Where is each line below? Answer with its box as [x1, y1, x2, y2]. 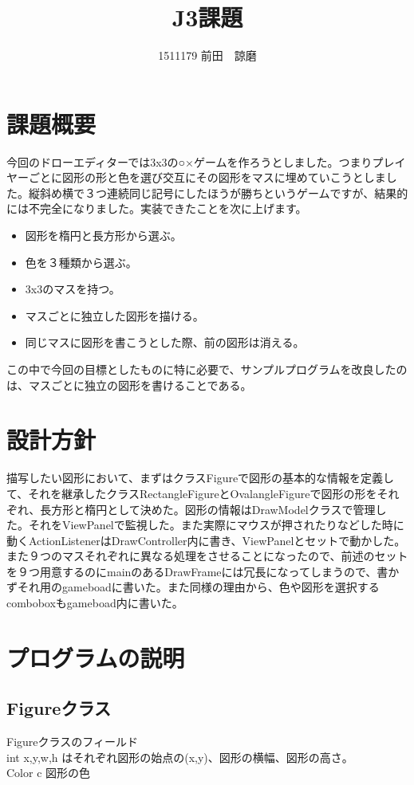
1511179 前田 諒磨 [158, 47, 257, 64]
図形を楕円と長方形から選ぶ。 [25, 227, 182, 244]
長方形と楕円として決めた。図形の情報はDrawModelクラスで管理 [40, 500, 376, 517]
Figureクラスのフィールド [6, 733, 138, 750]
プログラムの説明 [6, 641, 185, 673]
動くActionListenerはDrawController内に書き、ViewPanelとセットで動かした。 [6, 532, 406, 548]
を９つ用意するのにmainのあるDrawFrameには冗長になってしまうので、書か [6, 563, 400, 579]
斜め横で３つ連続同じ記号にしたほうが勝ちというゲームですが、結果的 [39, 184, 408, 201]
